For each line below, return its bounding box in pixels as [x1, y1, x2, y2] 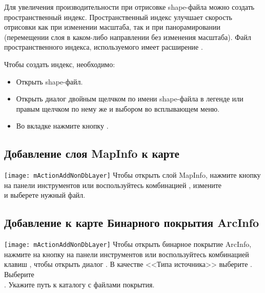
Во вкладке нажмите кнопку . [16, 120, 109, 131]
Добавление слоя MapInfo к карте [4, 145, 179, 161]
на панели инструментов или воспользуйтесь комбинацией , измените [4, 179, 221, 190]
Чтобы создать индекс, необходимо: [4, 58, 115, 69]
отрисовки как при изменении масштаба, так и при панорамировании [4, 22, 221, 32]
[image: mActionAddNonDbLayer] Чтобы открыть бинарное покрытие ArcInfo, [4, 239, 252, 249]
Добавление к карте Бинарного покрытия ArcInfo [4, 215, 259, 231]
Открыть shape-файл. [16, 76, 83, 87]
